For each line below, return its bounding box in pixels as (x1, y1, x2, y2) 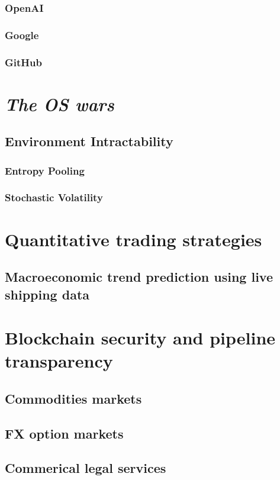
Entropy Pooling (5, 163, 85, 178)
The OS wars (5, 91, 114, 116)
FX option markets (5, 424, 124, 442)
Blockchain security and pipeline (5, 326, 276, 350)
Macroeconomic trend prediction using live (5, 268, 273, 286)
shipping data (5, 285, 90, 303)
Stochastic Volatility (5, 190, 103, 205)
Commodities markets (5, 389, 142, 407)
